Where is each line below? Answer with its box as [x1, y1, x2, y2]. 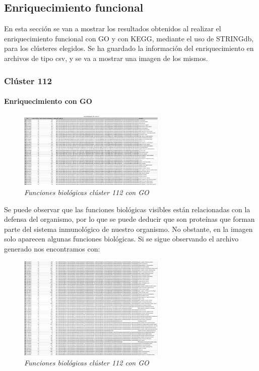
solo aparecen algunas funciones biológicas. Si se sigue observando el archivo [4, 233, 239, 244]
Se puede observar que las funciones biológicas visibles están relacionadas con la [4, 204, 250, 214]
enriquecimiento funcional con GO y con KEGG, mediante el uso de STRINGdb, [4, 33, 254, 43]
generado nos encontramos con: [4, 243, 100, 254]
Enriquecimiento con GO [4, 96, 92, 106]
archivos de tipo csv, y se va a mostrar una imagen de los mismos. [4, 52, 208, 63]
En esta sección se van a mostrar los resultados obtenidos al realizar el [4, 23, 221, 34]
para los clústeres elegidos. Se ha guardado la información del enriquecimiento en [4, 43, 254, 53]
